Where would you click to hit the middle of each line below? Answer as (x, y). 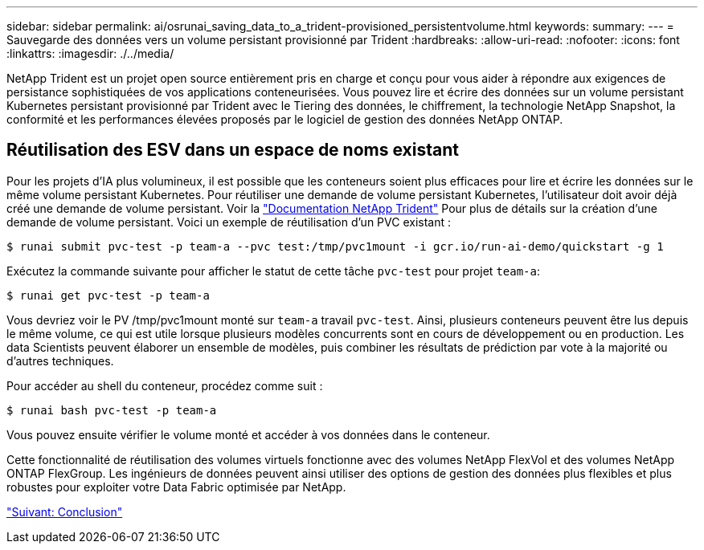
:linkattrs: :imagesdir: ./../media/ (90, 53)
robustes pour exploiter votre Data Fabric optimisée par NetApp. (176, 487)
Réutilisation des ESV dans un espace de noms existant (233, 150)
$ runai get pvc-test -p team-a (108, 295)
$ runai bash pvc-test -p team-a (112, 410)
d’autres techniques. (60, 361)
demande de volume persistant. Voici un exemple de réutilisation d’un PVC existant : (229, 222)
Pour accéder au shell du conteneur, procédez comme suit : (165, 385)
